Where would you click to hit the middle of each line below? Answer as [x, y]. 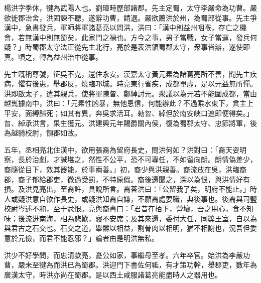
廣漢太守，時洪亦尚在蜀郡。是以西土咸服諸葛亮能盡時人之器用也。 [113, 274]
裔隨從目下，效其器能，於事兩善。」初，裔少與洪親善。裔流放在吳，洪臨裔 [125, 169]
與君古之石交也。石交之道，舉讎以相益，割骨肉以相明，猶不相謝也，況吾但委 [130, 228]
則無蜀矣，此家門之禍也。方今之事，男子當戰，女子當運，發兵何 [151, 37]
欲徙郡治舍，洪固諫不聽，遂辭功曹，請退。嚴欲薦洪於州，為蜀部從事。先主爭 [130, 17]
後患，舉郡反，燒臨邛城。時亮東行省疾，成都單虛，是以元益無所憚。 [144, 84]
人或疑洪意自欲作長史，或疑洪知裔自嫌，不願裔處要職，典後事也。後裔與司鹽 [130, 198]
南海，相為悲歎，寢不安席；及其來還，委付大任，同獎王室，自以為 [148, 218]
